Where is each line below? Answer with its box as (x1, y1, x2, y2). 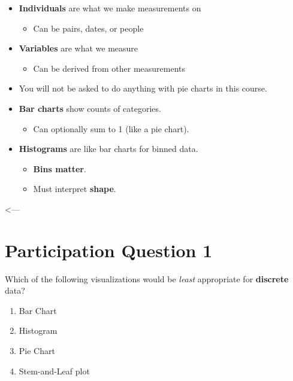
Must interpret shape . (33, 182, 116, 195)
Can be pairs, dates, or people (33, 22, 144, 34)
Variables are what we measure (19, 42, 138, 54)
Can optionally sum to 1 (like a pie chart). (33, 122, 189, 135)
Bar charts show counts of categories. (19, 102, 161, 114)
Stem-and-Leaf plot (19, 364, 90, 377)
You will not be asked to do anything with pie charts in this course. (19, 82, 267, 95)
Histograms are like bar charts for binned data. (19, 142, 198, 155)
